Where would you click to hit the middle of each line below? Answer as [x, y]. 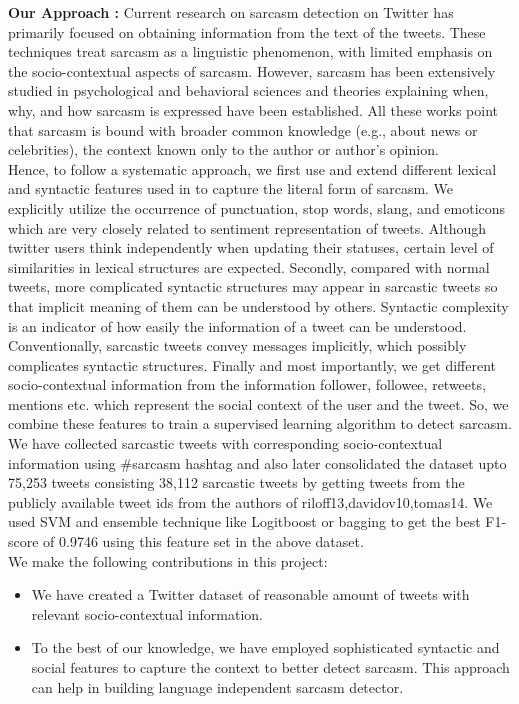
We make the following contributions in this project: [168, 560]
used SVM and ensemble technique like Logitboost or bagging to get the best [244, 521]
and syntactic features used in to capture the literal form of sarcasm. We [231, 188]
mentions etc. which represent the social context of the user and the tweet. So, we [258, 403]
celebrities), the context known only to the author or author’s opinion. [223, 149]
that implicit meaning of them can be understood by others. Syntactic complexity [258, 305]
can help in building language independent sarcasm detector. [217, 686]
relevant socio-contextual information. [147, 613]
